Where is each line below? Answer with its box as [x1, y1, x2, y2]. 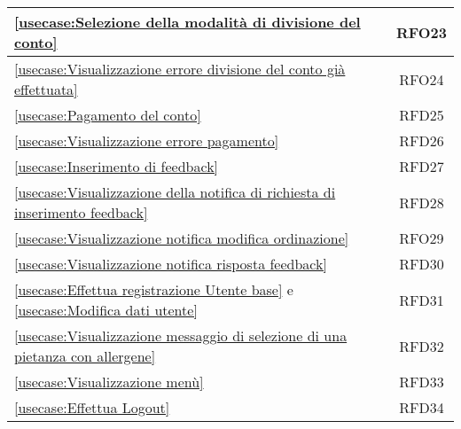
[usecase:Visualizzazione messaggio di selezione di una [14, 325, 348, 346]
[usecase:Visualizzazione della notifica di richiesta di [14, 182, 336, 202]
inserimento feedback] [14, 202, 148, 222]
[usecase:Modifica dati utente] [14, 300, 198, 320]
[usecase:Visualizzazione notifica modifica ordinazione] [14, 228, 349, 248]
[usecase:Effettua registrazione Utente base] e [14, 279, 293, 300]
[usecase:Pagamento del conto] [14, 105, 201, 125]
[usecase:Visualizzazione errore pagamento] [14, 130, 279, 151]
